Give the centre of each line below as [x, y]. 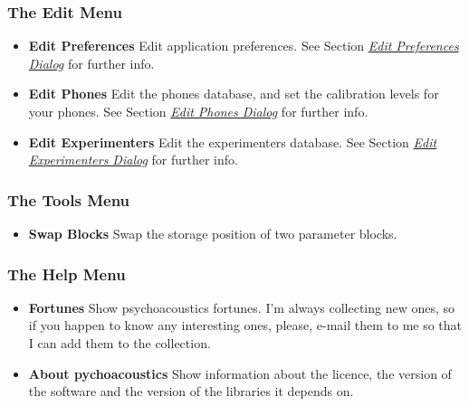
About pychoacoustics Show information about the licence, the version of [240, 373]
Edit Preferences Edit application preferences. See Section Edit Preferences [244, 46]
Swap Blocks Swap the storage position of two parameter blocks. [213, 233]
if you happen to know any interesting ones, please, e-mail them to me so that [245, 325]
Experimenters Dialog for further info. [133, 160]
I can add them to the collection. [120, 343]
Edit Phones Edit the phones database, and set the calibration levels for [234, 94]
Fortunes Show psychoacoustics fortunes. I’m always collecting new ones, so [242, 307]
